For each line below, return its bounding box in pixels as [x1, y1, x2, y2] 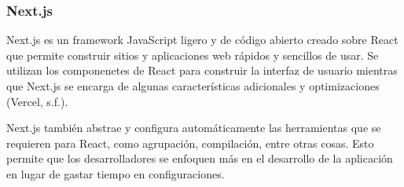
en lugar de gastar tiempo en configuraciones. [6, 165, 225, 181]
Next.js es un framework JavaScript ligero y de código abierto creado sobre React [6, 31, 398, 48]
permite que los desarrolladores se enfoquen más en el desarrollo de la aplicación [6, 150, 393, 167]
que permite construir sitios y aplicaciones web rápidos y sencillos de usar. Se [6, 46, 379, 63]
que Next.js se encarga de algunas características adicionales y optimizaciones [6, 78, 380, 93]
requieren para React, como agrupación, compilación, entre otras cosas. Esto [6, 134, 374, 151]
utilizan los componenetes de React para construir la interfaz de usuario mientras [6, 62, 398, 79]
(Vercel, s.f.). [6, 93, 68, 109]
